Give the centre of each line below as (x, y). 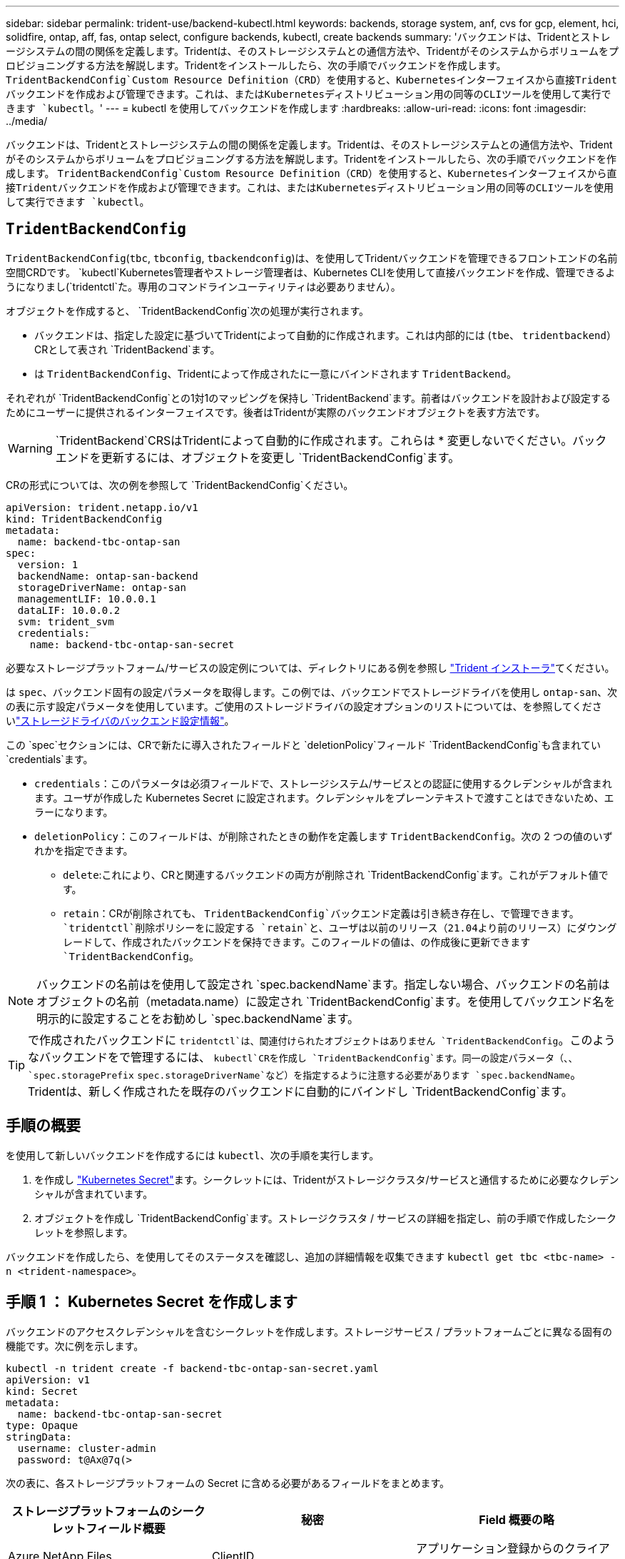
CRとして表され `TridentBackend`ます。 (127, 349)
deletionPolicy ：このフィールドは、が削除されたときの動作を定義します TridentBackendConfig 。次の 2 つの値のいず (324, 836)
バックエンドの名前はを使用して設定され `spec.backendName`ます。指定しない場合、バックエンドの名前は (323, 984)
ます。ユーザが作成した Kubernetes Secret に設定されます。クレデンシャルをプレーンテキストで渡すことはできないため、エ (324, 797)
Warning (30, 448)
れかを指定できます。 (84, 850)
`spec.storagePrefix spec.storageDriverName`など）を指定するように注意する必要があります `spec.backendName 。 (305, 1074)
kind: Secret (42, 1391)
